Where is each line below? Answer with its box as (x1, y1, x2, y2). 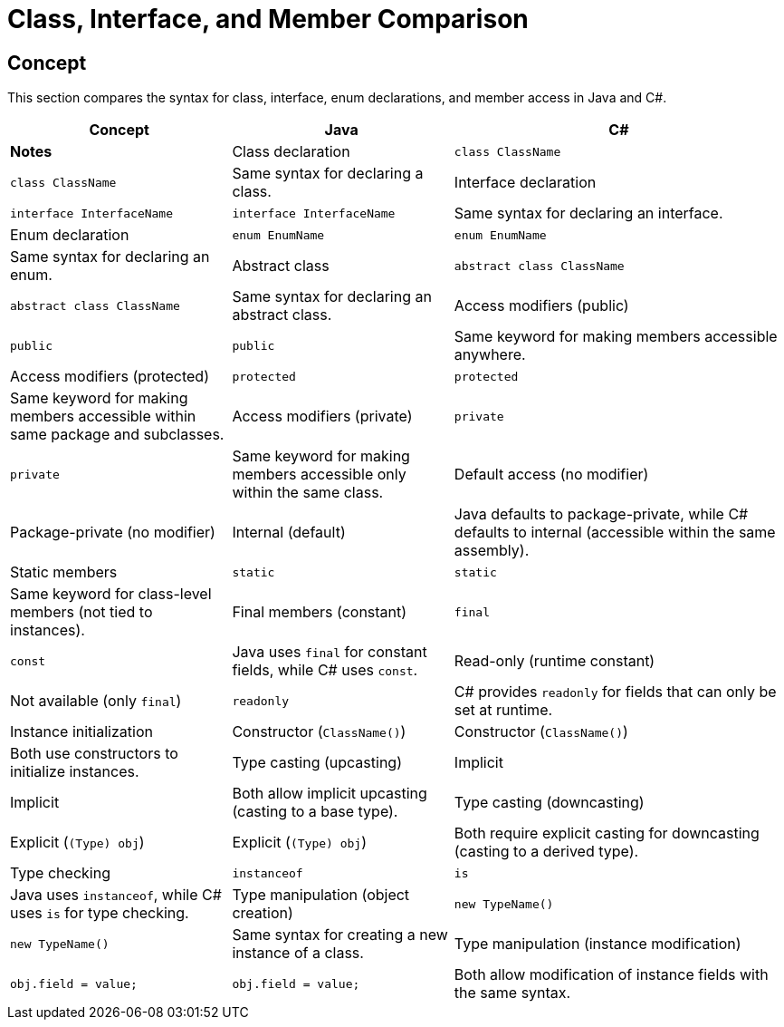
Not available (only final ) (10, 692, 182, 711)
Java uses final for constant (232, 643, 427, 662)
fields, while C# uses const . (232, 661, 418, 680)
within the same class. (232, 483, 384, 502)
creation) (232, 904, 293, 923)
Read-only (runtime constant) (454, 652, 655, 671)
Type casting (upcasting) (232, 753, 402, 772)
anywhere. (454, 345, 526, 364)
